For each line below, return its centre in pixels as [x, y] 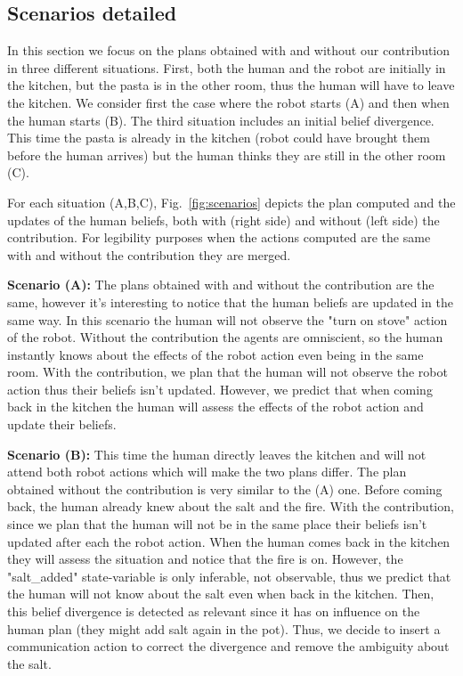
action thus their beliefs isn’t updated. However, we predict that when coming [220, 389]
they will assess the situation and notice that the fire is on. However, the [205, 559]
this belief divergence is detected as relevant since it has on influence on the [214, 611]
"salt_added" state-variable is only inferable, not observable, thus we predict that [229, 576]
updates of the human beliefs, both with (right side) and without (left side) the [223, 220]
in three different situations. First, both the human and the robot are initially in [227, 67]
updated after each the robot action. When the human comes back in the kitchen [229, 541]
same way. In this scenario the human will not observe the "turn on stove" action [227, 319]
